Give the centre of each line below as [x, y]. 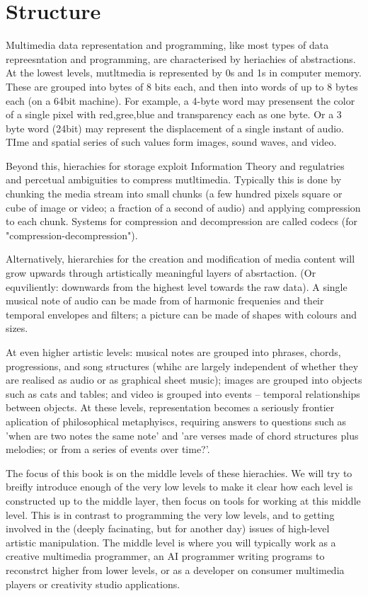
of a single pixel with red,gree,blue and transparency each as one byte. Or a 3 [174, 114]
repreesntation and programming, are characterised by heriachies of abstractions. [181, 58]
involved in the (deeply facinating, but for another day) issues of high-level [168, 528]
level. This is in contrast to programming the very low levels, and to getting [170, 514]
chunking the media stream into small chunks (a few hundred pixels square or [174, 194]
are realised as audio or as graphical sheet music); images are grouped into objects [184, 380]
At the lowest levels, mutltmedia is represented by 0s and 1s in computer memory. [184, 73]
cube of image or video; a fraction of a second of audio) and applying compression [183, 207]
